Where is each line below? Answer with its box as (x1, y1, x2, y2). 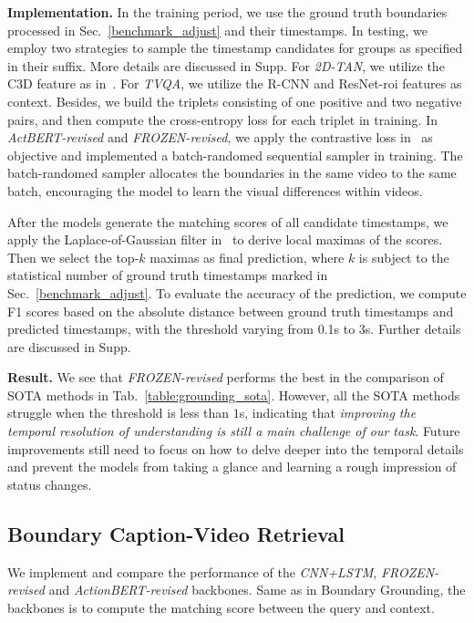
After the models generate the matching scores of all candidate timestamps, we (7, 212, 448, 231)
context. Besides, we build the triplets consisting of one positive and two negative (7, 91, 462, 110)
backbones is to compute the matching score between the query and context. (7, 597, 435, 617)
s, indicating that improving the (239, 403, 417, 422)
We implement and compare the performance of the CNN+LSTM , (7, 562, 377, 581)
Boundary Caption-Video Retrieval (7, 519, 345, 547)
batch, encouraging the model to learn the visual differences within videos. (7, 181, 423, 200)
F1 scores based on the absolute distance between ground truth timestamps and (7, 301, 454, 320)
